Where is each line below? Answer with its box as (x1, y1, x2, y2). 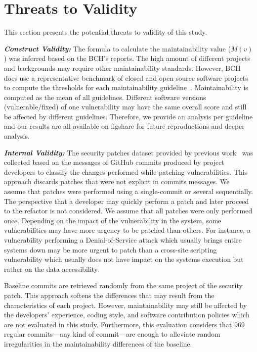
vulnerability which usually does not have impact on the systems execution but (4, 254, 244, 264)
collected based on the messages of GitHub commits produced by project (4, 157, 224, 167)
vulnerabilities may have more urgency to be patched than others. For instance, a (4, 225, 251, 235)
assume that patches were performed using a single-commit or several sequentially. (4, 186, 253, 197)
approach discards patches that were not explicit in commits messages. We (4, 176, 230, 187)
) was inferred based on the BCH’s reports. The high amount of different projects (4, 53, 251, 63)
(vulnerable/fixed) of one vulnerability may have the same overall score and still (4, 101, 247, 112)
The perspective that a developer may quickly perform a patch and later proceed (4, 196, 249, 206)
